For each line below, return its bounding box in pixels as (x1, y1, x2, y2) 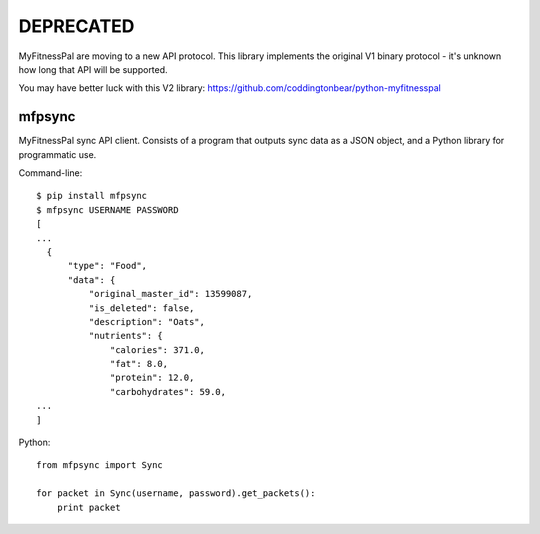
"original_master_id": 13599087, (88, 288, 253, 300)
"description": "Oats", (88, 316, 205, 327)
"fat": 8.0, (110, 358, 169, 370)
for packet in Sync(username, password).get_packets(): (36, 488, 316, 499)
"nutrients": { (88, 330, 164, 342)
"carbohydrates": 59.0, (110, 386, 227, 397)
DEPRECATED (18, 15, 135, 37)
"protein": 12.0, (110, 372, 195, 384)
